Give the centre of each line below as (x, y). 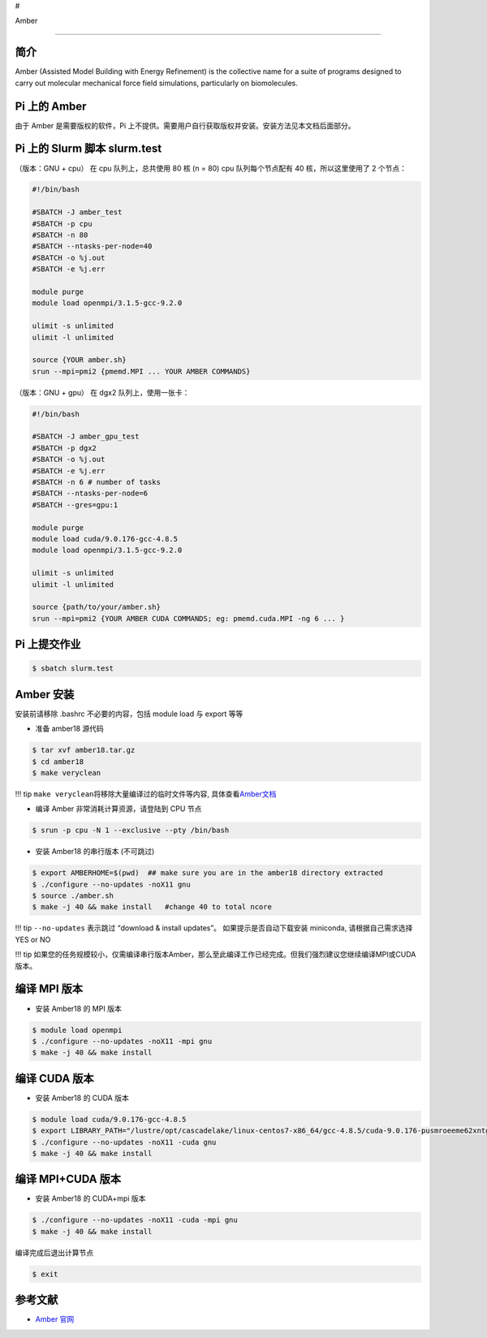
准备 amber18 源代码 (70, 729)
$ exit (45, 1274)
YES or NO (33, 939)
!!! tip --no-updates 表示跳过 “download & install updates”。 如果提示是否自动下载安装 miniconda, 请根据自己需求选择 (214, 928)
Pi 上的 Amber (51, 106)
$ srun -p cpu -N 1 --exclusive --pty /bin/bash (131, 831)
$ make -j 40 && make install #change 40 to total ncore (152, 907)
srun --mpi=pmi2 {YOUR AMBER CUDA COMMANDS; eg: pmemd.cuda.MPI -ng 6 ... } (188, 618)
